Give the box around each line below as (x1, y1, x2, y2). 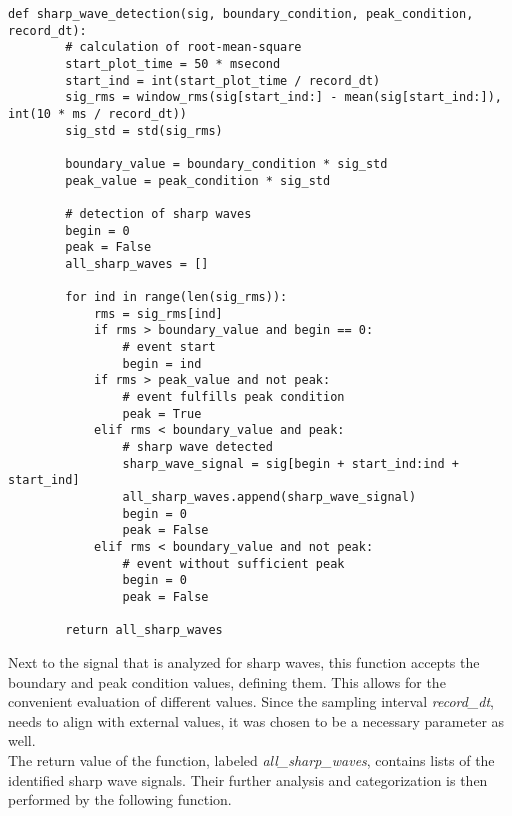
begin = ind (122, 356, 202, 371)
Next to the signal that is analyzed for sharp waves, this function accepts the (8, 651, 480, 672)
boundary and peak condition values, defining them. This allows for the (8, 671, 446, 692)
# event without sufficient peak (122, 556, 345, 571)
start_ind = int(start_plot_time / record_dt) (65, 73, 381, 88)
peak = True (122, 406, 202, 421)
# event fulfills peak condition (122, 390, 345, 405)
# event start (122, 340, 216, 355)
